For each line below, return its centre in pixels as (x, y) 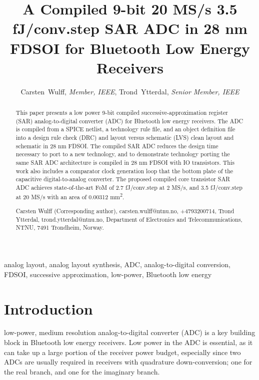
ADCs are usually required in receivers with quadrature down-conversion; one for (128, 362)
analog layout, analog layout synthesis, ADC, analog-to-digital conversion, (117, 264)
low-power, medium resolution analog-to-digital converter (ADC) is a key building (130, 332)
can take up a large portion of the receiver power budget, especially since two (122, 352)
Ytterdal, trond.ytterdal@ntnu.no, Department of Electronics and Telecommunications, (129, 219)
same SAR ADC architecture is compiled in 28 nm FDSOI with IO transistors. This (125, 163)
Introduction (48, 308)
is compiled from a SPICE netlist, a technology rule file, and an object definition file (125, 129)
